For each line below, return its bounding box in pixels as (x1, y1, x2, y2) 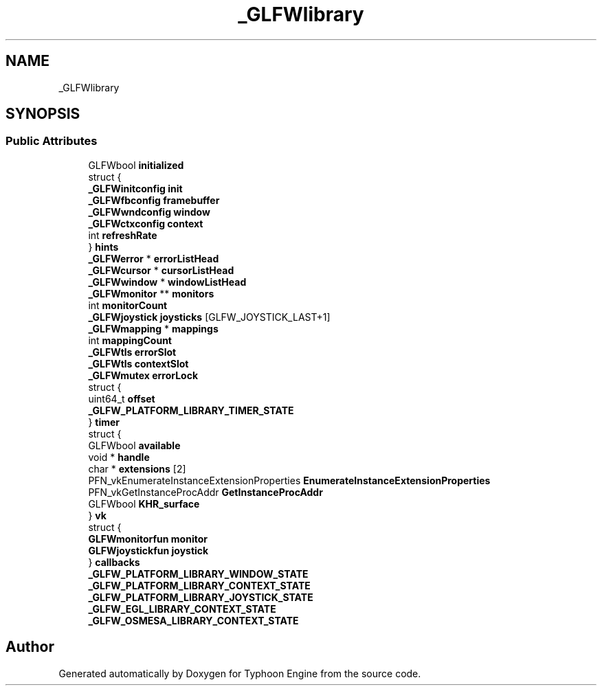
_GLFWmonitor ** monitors (88, 287, 214, 299)
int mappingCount (88, 334, 172, 346)
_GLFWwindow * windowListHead (88, 275, 247, 288)
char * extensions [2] (88, 462, 186, 475)
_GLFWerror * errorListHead (88, 252, 219, 264)
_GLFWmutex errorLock (88, 369, 199, 381)
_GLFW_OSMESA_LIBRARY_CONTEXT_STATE (88, 614, 299, 626)
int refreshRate (88, 229, 157, 241)
